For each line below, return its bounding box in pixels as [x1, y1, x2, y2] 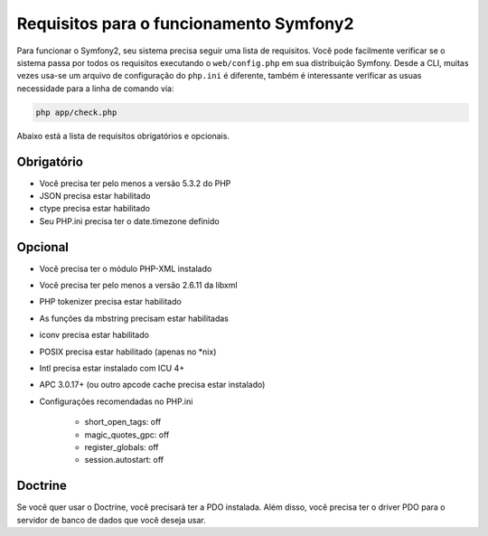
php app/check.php [35, 107, 117, 118]
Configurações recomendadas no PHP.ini [39, 396, 193, 407]
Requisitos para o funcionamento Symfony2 [16, 14, 354, 33]
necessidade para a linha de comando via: [16, 82, 174, 94]
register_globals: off [84, 441, 159, 452]
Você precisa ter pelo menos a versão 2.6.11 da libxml [39, 280, 239, 291]
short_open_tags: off [84, 417, 162, 428]
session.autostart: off [84, 455, 164, 465]
